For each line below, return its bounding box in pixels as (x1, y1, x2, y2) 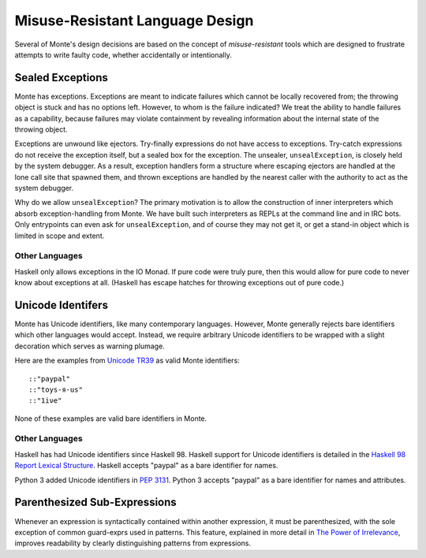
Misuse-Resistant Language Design (14, 12, 254, 29)
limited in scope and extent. (14, 231, 105, 240)
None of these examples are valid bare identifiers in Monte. (14, 414, 207, 423)
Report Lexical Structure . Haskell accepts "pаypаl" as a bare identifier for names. (14, 461, 278, 471)
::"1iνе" (28, 396, 62, 405)
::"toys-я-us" (28, 385, 83, 394)
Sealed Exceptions (14, 71, 108, 84)
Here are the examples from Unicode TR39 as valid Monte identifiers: (14, 355, 240, 366)
